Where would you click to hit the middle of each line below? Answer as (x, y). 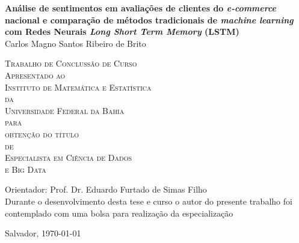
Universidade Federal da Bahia (65, 110)
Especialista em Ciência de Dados (68, 157)
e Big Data (26, 169)
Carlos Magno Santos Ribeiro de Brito (76, 43)
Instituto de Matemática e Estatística (78, 87)
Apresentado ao (35, 75)
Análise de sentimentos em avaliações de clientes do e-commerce (141, 8)
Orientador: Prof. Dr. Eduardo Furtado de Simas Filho (106, 189)
